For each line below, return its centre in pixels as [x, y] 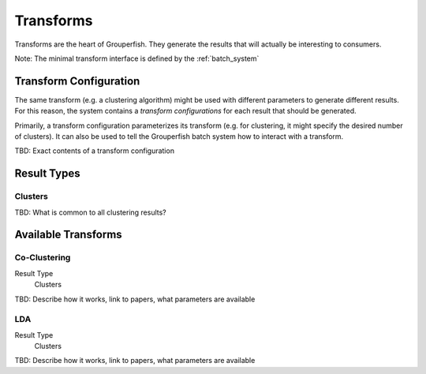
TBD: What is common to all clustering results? [91, 212]
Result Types [47, 174]
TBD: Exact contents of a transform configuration [95, 151]
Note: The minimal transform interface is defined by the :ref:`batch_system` [137, 58]
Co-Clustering [43, 258]
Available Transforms [68, 235]
